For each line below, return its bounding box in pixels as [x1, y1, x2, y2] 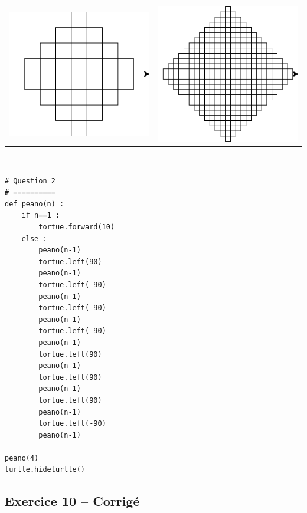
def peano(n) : [5, 199, 64, 208]
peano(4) [5, 453, 39, 462]
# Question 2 [5, 176, 55, 185]
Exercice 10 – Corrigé [5, 492, 140, 510]
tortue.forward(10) [38, 223, 115, 232]
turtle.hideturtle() [5, 465, 86, 474]
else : [21, 234, 47, 243]
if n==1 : [21, 211, 60, 220]
